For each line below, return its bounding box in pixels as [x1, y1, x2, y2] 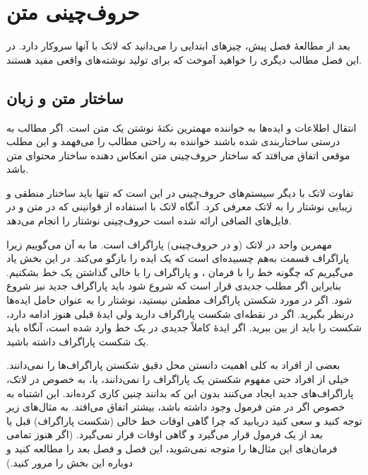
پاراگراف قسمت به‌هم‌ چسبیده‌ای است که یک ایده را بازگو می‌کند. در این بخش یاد [6, 251, 349, 265]
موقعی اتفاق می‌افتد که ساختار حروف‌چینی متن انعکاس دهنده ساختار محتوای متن [6, 147, 350, 162]
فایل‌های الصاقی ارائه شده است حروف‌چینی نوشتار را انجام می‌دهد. [6, 213, 292, 228]
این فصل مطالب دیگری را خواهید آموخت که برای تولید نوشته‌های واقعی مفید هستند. [6, 52, 362, 67]
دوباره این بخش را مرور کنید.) [6, 454, 133, 469]
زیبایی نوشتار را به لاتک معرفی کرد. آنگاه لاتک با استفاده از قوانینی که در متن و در [6, 199, 352, 214]
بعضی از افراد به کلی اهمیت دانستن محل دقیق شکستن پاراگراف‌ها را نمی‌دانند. [6, 357, 340, 372]
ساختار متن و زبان [6, 86, 124, 108]
